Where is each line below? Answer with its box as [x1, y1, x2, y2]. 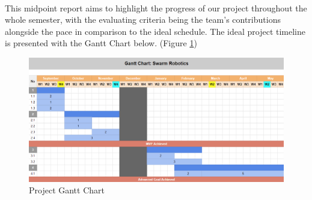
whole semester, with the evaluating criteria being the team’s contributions [5, 13, 281, 26]
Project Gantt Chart [29, 184, 105, 196]
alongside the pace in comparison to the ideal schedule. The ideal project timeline [5, 25, 306, 37]
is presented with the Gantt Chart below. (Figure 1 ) [5, 37, 197, 49]
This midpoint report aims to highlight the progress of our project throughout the [5, 1, 307, 14]
